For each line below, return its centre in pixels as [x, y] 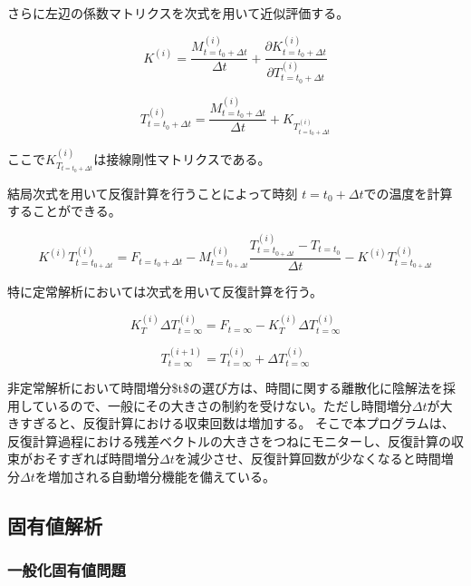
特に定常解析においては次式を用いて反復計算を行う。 [165, 291]
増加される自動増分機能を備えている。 [162, 477]
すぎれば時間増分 [108, 459]
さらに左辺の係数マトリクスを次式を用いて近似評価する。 [178, 13]
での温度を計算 [408, 193]
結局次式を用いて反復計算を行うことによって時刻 [153, 193]
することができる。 [64, 211]
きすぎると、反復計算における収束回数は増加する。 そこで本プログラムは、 [231, 423]
